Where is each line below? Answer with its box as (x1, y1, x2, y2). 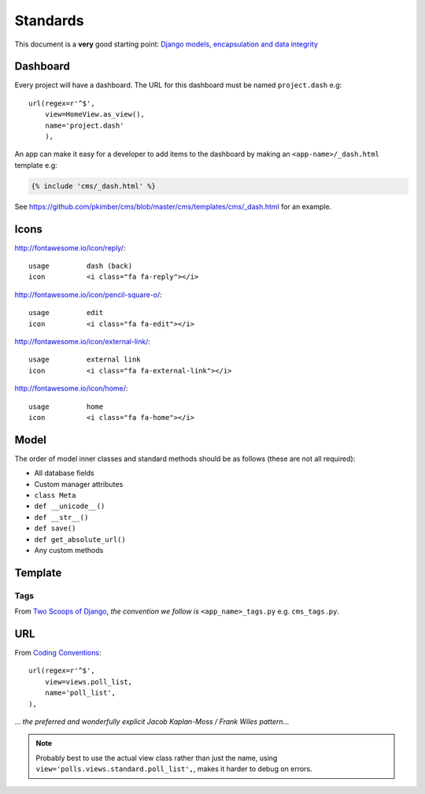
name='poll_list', (44, 688, 116, 697)
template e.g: (14, 160, 58, 169)
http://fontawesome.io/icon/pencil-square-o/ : (14, 290, 163, 299)
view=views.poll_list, (44, 677, 133, 686)
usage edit (28, 308, 104, 317)
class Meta (34, 491, 76, 500)
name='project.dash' (44, 121, 124, 130)
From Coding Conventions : (14, 648, 102, 658)
